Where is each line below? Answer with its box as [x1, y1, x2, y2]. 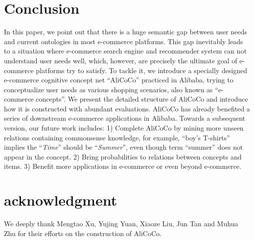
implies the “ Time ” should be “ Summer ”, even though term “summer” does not [4, 142, 243, 152]
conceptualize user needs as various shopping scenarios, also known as [4, 84, 213, 94]
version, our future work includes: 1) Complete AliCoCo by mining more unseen [4, 123, 244, 133]
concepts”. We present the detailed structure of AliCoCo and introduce [36, 94, 248, 104]
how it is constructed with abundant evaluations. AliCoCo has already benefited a [4, 103, 250, 113]
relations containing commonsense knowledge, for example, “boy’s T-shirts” [4, 132, 230, 142]
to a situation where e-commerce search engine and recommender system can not [4, 46, 247, 56]
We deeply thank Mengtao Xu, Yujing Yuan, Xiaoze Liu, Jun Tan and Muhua [4, 218, 238, 229]
